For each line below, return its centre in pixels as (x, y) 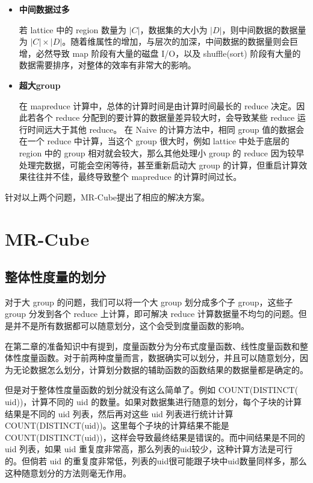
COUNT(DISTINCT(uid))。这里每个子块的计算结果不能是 (117, 425)
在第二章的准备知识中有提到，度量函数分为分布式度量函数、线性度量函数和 (152, 346)
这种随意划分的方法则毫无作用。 (68, 472)
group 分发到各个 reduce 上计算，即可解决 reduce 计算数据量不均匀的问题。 (152, 314)
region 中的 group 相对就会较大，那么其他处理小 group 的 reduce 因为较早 (162, 152)
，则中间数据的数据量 (264, 29)
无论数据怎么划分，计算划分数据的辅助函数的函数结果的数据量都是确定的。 (160, 369)
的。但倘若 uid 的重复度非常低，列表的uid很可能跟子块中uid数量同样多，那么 (156, 461)
